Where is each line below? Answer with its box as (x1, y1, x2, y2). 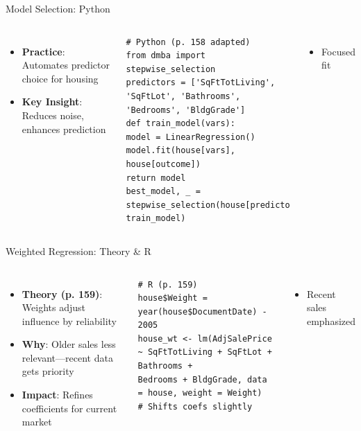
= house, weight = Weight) (137, 388, 262, 398)
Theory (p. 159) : (22, 286, 103, 301)
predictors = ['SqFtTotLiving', (126, 78, 276, 88)
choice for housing (22, 71, 99, 85)
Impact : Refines (22, 387, 93, 402)
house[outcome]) (126, 159, 201, 169)
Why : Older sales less (22, 337, 116, 351)
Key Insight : (22, 94, 83, 109)
